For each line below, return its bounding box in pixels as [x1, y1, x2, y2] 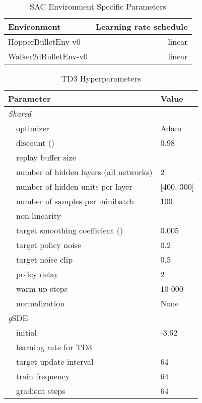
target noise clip [16, 254, 73, 265]
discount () [16, 137, 55, 148]
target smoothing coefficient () [16, 224, 123, 236]
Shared [8, 108, 32, 119]
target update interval [16, 356, 94, 367]
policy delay [16, 268, 58, 280]
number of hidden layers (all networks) [16, 166, 153, 178]
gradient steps [16, 385, 65, 396]
